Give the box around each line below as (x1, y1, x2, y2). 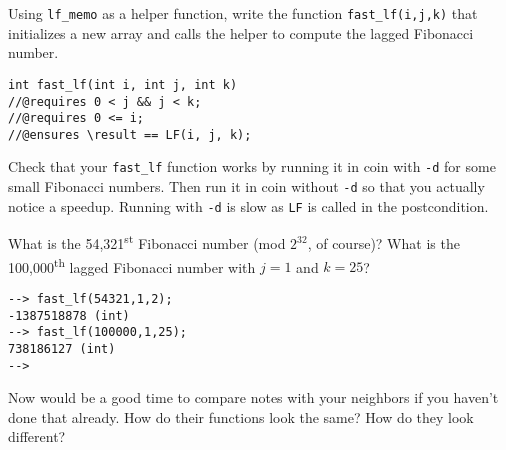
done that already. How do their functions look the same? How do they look (8, 406, 474, 427)
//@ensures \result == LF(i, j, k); (8, 127, 252, 142)
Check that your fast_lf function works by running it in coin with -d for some (8, 156, 496, 177)
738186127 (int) (8, 341, 116, 356)
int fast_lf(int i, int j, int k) (8, 77, 238, 92)
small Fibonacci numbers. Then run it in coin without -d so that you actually (8, 176, 485, 197)
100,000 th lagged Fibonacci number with (8, 253, 256, 277)
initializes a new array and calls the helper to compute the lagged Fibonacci (8, 22, 474, 43)
